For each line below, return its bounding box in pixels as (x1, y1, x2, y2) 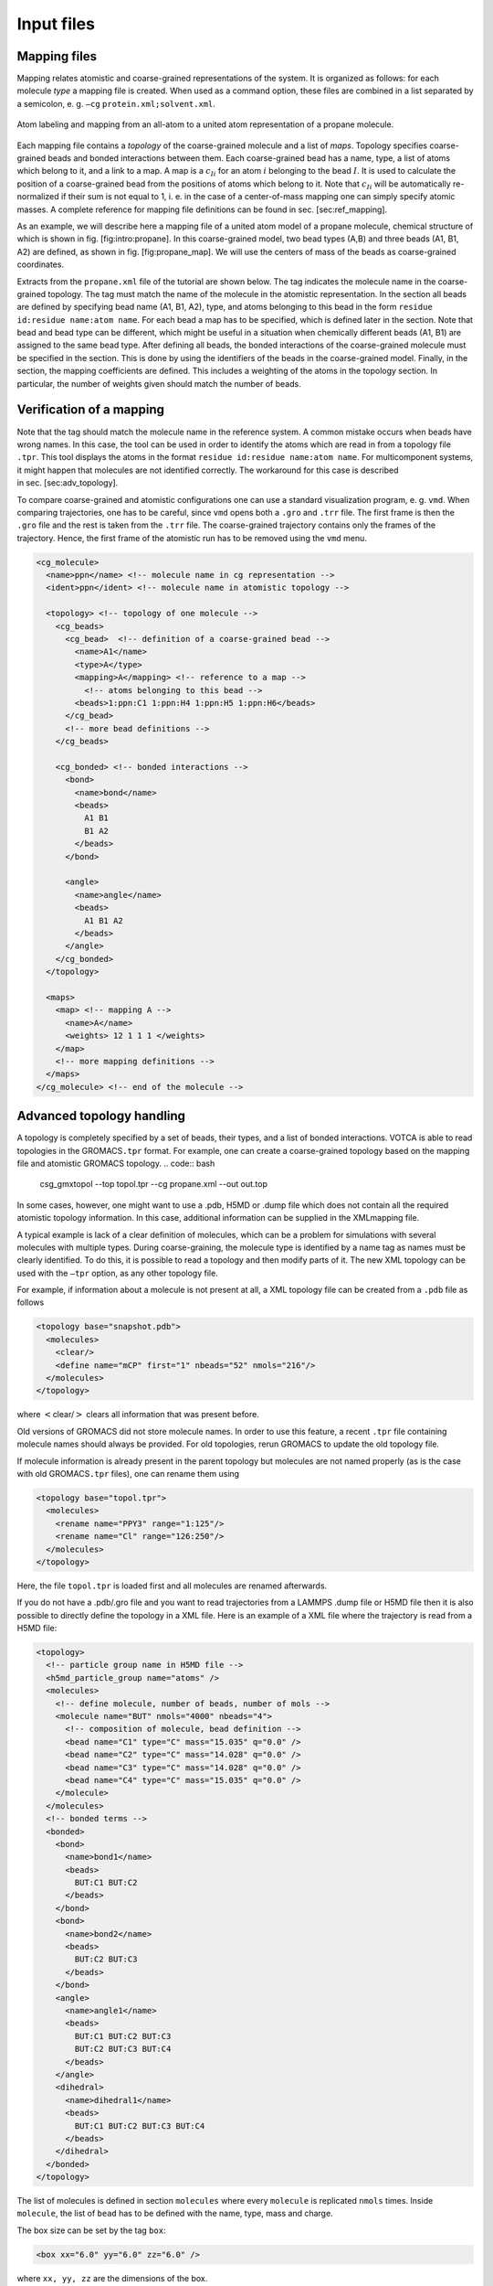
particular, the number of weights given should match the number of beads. (16, 378, 301, 389)
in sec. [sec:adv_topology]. (16, 477, 119, 488)
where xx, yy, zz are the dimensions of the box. (16, 2272, 208, 2283)
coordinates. (16, 259, 64, 270)
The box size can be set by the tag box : (16, 2225, 166, 2236)
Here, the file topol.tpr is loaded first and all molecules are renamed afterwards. (16, 1580, 328, 1591)
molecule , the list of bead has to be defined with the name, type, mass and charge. (16, 2208, 333, 2219)
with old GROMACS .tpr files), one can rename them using (16, 1468, 240, 1479)
